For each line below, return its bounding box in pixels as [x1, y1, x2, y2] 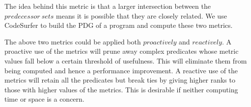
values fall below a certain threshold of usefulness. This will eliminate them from [4, 55, 247, 65]
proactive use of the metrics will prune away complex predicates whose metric [4, 46, 239, 56]
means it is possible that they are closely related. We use [56, 10, 227, 21]
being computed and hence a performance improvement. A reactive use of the [4, 65, 238, 75]
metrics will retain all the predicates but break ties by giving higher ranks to [4, 75, 235, 85]
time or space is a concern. [4, 94, 84, 104]
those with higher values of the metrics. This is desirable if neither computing [4, 84, 238, 94]
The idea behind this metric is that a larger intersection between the [4, 1, 211, 11]
